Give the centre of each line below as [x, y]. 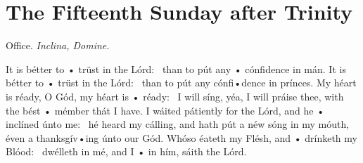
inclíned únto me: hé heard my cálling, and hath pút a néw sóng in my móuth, [178, 124]
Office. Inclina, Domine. [58, 45]
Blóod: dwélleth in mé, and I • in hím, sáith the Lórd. [126, 151]
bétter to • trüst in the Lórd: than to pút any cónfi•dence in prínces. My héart [181, 83]
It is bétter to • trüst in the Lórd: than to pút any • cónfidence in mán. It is [176, 69]
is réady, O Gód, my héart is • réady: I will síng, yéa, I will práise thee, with [175, 96]
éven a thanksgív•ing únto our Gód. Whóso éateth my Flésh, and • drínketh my [181, 137]
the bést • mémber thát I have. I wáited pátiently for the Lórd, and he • [165, 110]
